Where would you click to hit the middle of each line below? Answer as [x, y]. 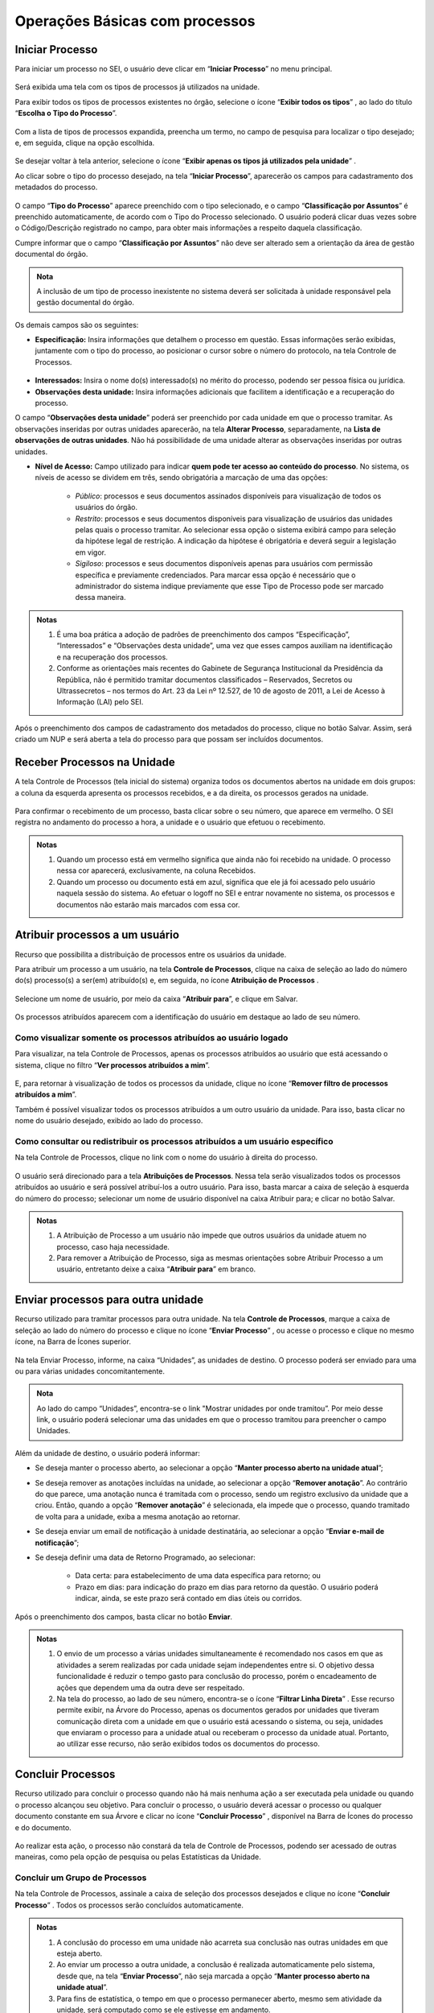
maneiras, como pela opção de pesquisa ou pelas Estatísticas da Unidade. [138, 1857]
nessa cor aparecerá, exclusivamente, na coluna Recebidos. [156, 870]
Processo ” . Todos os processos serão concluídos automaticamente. [129, 1905]
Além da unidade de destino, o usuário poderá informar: [108, 1453]
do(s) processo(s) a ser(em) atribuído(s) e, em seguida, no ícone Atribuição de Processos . [167, 980]
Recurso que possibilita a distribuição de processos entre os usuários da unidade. [151, 954]
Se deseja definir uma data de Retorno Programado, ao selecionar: [145, 1557]
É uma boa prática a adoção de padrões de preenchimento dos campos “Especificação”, [203, 634]
